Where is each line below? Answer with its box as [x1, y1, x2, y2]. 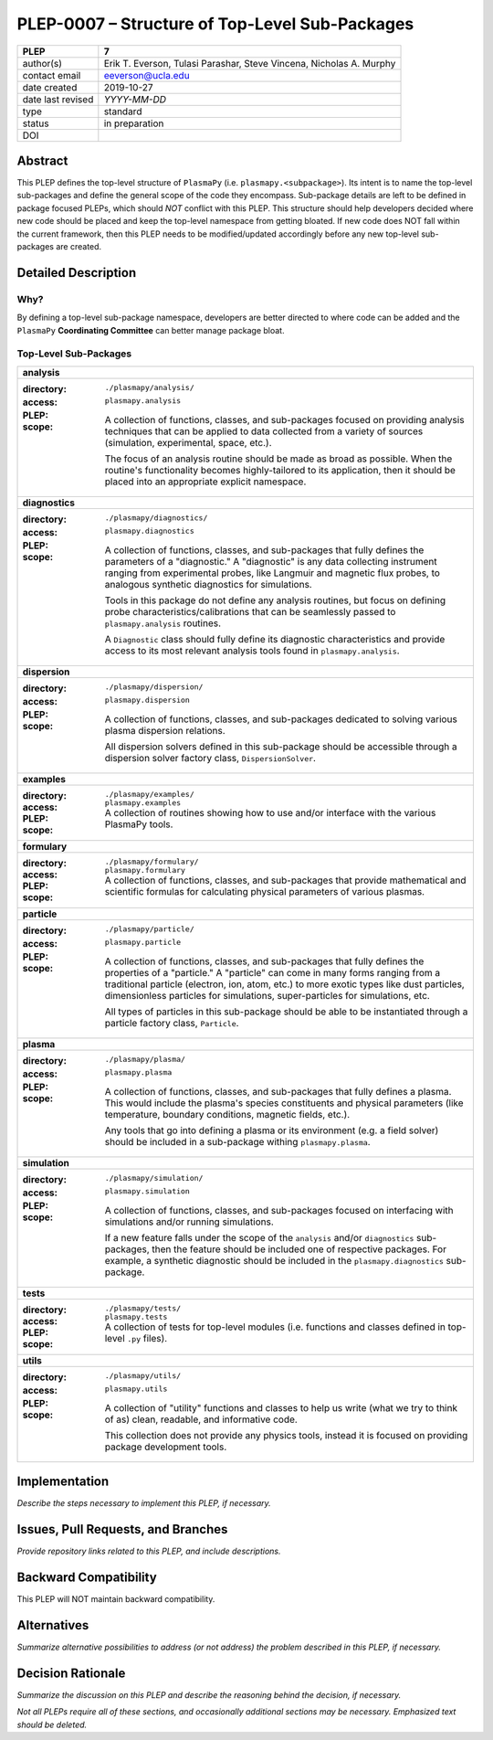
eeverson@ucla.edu [103, 69, 191, 81]
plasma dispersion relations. [104, 724, 226, 737]
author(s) [22, 57, 63, 69]
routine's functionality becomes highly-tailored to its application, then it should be [104, 463, 456, 476]
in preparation [103, 117, 164, 130]
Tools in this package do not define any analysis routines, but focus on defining [104, 594, 446, 607]
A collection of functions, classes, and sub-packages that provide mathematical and [104, 874, 467, 886]
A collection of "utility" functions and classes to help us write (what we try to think [104, 1401, 458, 1414]
